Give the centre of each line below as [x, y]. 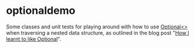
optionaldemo [41, 11]
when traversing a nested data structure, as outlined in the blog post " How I [98, 32]
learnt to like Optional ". [34, 39]
